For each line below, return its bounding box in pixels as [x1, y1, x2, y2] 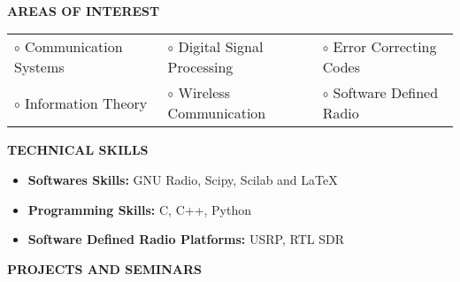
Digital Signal [178, 36, 264, 57]
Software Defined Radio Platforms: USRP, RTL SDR [27, 230, 344, 248]
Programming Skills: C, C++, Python [27, 200, 252, 218]
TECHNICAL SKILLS [7, 141, 149, 159]
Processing [167, 57, 234, 78]
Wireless [178, 82, 230, 103]
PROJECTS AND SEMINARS [7, 259, 202, 278]
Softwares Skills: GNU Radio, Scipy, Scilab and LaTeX [27, 170, 338, 188]
